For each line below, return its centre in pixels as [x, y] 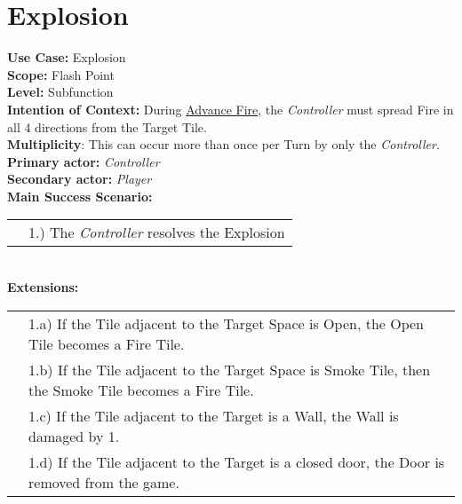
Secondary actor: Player [80, 179]
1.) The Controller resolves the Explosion [157, 232]
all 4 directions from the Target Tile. [107, 126]
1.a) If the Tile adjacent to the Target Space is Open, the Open [227, 323]
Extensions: [43, 287]
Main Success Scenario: [80, 196]
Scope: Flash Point [61, 74]
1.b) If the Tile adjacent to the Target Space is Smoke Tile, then [230, 369]
